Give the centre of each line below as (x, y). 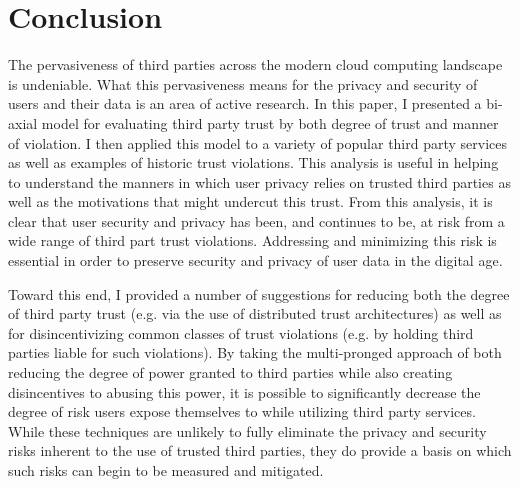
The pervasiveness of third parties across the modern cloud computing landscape (255, 64)
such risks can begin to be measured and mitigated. (166, 470)
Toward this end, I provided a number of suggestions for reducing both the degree (259, 293)
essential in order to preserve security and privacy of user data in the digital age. (255, 260)
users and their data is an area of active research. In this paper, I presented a (245, 103)
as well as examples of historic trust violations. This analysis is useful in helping (253, 162)
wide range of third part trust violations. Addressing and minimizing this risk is (252, 240)
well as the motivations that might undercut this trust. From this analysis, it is (250, 201)
